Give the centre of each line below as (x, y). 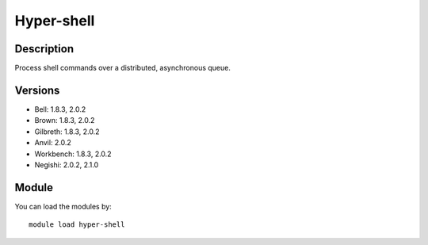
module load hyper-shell (77, 225)
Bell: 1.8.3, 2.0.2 (60, 109)
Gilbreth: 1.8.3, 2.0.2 (67, 132)
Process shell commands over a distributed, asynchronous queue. (123, 68)
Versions (37, 90)
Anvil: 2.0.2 (53, 143)
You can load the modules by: (63, 206)
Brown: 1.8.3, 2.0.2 (65, 121)
